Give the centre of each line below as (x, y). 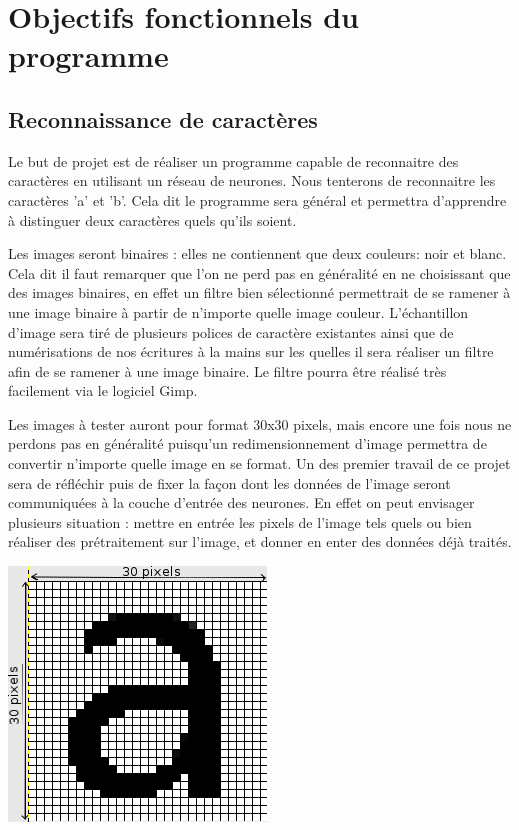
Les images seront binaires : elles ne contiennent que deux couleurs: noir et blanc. (257, 253)
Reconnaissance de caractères (163, 118)
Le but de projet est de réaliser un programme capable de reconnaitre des (233, 160)
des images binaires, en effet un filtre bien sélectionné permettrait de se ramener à (259, 292)
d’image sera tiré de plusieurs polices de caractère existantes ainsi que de (231, 331)
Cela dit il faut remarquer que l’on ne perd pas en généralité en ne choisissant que (259, 272)
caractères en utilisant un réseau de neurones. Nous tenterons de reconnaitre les (252, 180)
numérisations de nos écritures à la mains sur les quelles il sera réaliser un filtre (251, 351)
